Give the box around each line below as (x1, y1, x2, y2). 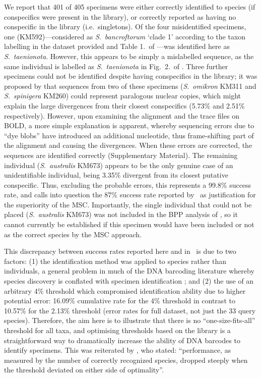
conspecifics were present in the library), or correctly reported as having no (4, 11, 236, 22)
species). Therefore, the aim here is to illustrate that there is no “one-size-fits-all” (4, 315, 255, 326)
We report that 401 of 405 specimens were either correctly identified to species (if (4, 2, 255, 12)
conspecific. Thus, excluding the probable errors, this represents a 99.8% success (4, 179, 251, 190)
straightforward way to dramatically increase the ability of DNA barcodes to (4, 335, 240, 345)
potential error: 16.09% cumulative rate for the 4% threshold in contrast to (4, 295, 235, 306)
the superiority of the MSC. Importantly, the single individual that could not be (4, 199, 252, 209)
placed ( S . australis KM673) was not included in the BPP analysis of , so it (4, 209, 238, 220)
